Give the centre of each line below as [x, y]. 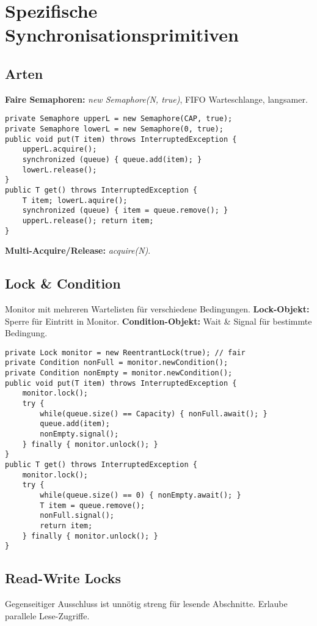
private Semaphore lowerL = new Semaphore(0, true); [114, 129]
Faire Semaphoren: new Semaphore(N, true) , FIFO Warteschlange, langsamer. [156, 99]
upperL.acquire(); [60, 149]
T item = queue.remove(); [93, 505]
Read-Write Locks [63, 578]
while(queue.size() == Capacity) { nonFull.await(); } [154, 414]
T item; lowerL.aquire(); [75, 200]
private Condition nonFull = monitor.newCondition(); [117, 363]
